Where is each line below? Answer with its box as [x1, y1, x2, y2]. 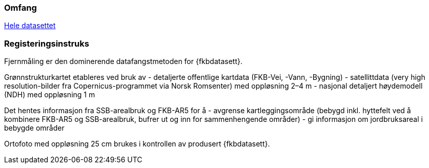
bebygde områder [4, 123, 65, 133]
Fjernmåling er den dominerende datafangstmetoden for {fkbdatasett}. [4, 57, 243, 66]
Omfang [4, 3, 37, 13]
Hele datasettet [4, 21, 56, 30]
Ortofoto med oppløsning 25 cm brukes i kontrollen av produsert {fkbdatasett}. [4, 139, 270, 149]
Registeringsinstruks [4, 38, 89, 49]
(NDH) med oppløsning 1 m [4, 90, 95, 99]
